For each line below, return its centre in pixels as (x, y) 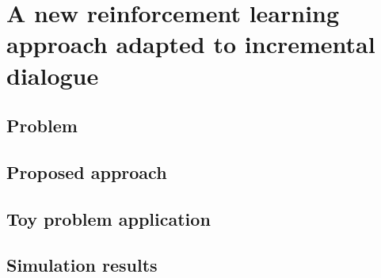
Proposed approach (87, 171)
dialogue (53, 75)
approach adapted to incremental (191, 44)
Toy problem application (109, 218)
